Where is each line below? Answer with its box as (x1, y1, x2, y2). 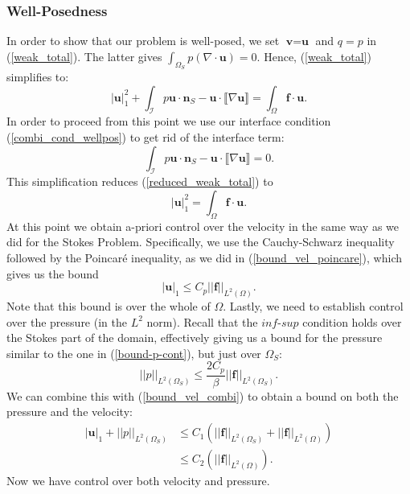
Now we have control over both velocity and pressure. (6, 472, 270, 489)
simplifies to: (6, 68, 69, 85)
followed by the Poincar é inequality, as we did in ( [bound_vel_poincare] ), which (6, 249, 402, 266)
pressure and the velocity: (6, 403, 133, 420)
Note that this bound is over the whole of (6, 298, 211, 315)
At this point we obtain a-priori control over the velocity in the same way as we (6, 217, 399, 234)
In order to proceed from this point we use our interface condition (6, 113, 331, 130)
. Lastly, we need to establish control (223, 298, 404, 315)
